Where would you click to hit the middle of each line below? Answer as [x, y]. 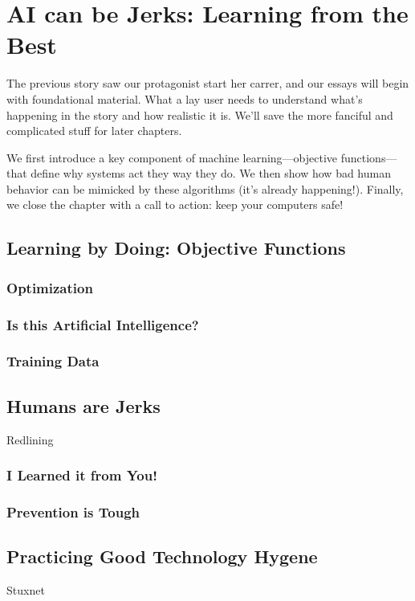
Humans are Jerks [83, 405]
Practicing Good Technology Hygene [162, 556]
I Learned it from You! [82, 475]
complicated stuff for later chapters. [94, 131]
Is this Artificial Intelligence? [103, 324]
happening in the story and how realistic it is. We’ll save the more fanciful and [200, 114]
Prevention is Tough [73, 511]
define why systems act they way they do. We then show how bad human [211, 173]
